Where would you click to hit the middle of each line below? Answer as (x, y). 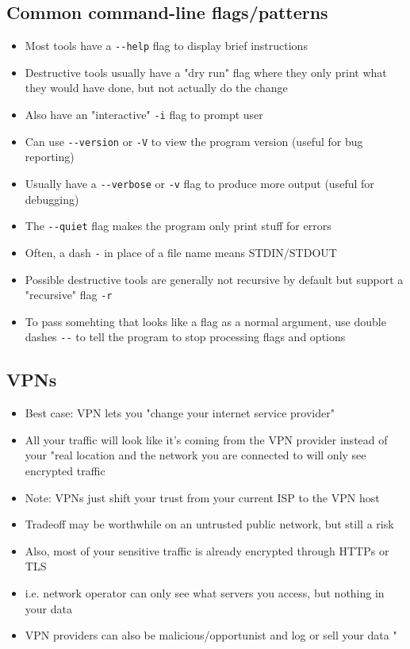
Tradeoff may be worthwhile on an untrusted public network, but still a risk (209, 524)
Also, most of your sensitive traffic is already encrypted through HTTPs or (207, 550)
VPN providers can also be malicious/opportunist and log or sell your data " (211, 635)
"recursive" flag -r (69, 295)
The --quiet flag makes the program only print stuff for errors (178, 226)
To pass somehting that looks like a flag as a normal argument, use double (205, 321)
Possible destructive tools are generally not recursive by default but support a (214, 279)
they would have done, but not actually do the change (156, 88)
